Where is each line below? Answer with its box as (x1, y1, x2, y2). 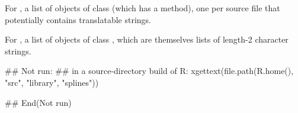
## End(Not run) (5, 96, 72, 108)
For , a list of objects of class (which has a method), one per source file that (5, 2, 280, 14)
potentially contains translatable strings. (5, 13, 151, 25)
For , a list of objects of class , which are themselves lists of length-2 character (5, 33, 289, 46)
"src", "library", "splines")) (5, 76, 99, 88)
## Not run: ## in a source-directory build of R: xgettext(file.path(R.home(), (5, 64, 294, 77)
